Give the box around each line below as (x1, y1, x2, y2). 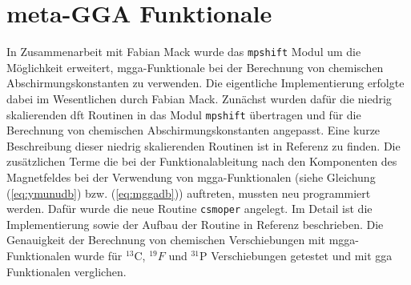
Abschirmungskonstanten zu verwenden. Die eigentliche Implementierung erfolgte (6, 74, 405, 91)
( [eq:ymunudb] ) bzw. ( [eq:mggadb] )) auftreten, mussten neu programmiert (6, 184, 371, 201)
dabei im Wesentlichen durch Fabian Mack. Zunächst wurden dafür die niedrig (6, 90, 392, 106)
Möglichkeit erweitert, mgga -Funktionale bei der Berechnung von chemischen (6, 58, 384, 75)
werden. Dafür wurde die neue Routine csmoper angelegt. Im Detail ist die (6, 200, 373, 217)
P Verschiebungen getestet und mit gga (199, 247, 393, 264)
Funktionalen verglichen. (6, 263, 127, 279)
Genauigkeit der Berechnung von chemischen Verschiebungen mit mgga (6, 231, 356, 248)
